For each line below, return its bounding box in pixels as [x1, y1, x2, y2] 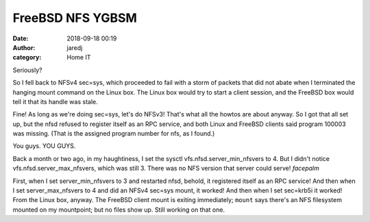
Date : [12, 34, 29, 42]
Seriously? [12, 66, 42, 74]
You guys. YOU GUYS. [12, 142, 76, 150]
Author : [12, 43, 36, 51]
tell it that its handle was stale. [12, 97, 99, 106]
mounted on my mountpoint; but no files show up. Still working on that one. [12, 206, 225, 214]
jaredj [66, 43, 83, 51]
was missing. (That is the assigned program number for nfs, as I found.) [12, 129, 215, 138]
